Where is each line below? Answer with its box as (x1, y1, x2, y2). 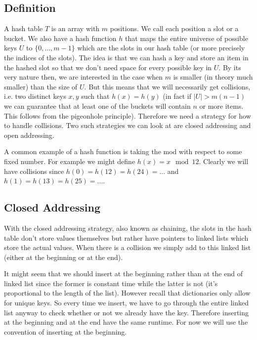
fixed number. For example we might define (4, 156, 135, 166)
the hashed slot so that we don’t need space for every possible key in (4, 62, 212, 72)
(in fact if (163, 91, 191, 101)
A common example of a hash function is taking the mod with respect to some (4, 146, 242, 157)
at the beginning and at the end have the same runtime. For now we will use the (4, 317, 248, 327)
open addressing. (4, 129, 54, 140)
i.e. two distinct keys (4, 91, 66, 101)
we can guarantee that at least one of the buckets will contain (4, 100, 191, 111)
